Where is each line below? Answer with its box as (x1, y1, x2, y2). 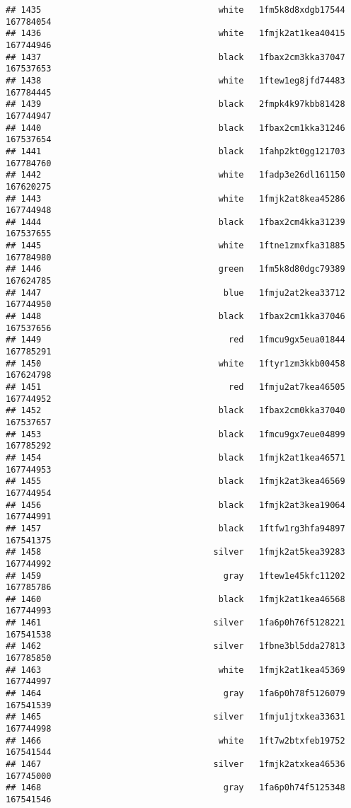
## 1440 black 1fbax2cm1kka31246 (6, 122, 345, 133)
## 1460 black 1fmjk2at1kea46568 (6, 594, 345, 604)
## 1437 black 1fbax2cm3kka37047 (6, 52, 345, 62)
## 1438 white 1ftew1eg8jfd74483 (6, 75, 345, 86)
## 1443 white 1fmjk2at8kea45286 (6, 193, 345, 204)
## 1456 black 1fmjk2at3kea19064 (6, 500, 345, 510)
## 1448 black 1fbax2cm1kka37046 (6, 311, 345, 322)
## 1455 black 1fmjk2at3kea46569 (6, 476, 345, 487)
